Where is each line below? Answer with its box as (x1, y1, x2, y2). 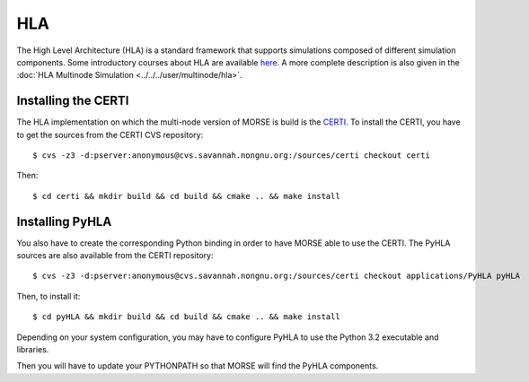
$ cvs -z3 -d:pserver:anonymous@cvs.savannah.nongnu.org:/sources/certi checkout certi (32, 151, 431, 161)
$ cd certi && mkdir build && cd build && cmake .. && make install (32, 191, 340, 201)
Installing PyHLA (16, 213, 112, 229)
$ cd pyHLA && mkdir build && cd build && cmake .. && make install (32, 312, 340, 322)
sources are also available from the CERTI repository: (16, 250, 214, 261)
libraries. (16, 344, 49, 355)
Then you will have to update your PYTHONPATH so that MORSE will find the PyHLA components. (16, 360, 379, 371)
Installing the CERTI (16, 93, 129, 109)
